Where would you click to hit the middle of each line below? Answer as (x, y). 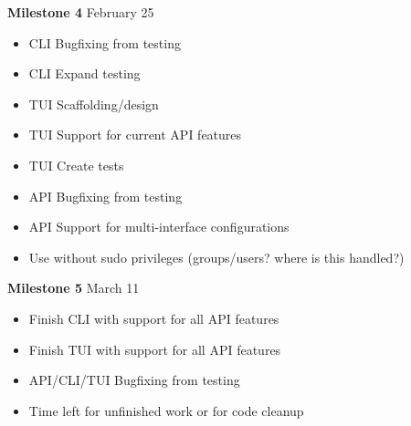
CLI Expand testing (84, 73)
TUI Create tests (76, 165)
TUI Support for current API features (135, 135)
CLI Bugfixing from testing (105, 42)
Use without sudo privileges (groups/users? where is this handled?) (216, 257)
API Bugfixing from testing (105, 196)
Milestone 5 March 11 (74, 288)
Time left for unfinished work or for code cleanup (166, 410)
